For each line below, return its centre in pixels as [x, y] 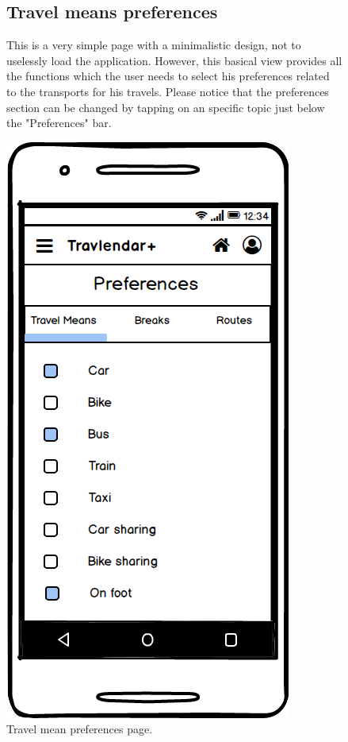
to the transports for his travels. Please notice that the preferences [168, 91]
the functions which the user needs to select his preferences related [168, 76]
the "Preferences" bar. [59, 123]
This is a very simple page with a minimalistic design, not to [154, 45]
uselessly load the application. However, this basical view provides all [174, 60]
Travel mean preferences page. [80, 729]
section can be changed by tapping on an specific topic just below [166, 107]
